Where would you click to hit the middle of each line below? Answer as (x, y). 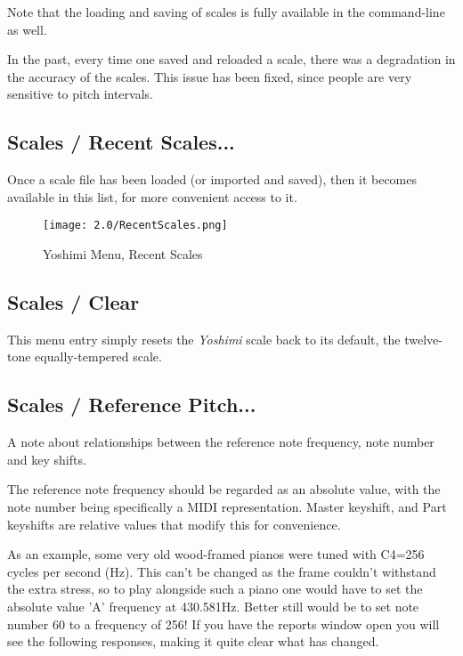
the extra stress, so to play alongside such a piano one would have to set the (215, 589)
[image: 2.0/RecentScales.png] (135, 226)
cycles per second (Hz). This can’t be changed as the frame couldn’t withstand (222, 571)
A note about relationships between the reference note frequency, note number (221, 442)
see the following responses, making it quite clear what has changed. (193, 641)
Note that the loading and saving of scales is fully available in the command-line (226, 12)
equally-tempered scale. (98, 356)
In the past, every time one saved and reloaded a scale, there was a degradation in (231, 59)
